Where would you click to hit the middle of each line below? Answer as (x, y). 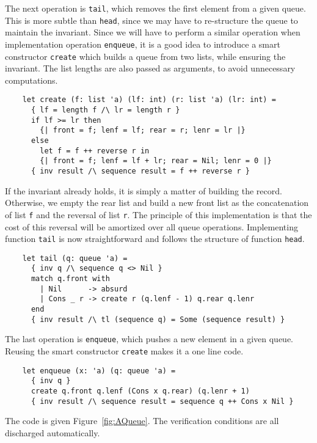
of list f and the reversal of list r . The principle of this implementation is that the (158, 214)
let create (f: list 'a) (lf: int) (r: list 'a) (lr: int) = (149, 100)
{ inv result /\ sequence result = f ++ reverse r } (140, 171)
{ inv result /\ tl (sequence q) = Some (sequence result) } (158, 319)
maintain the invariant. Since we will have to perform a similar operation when (153, 32)
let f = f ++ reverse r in (95, 151)
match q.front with (70, 279)
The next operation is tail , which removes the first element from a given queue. (155, 8)
